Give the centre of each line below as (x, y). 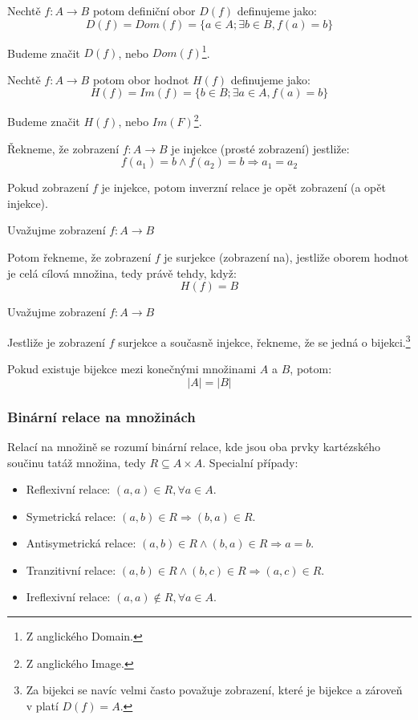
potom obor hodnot (141, 79)
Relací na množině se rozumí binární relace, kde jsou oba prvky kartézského (194, 446)
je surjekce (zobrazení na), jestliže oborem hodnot (286, 257)
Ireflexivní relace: (68, 597)
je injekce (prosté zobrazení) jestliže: (260, 148)
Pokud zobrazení (48, 187)
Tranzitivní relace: (71, 569)
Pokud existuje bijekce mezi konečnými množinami (132, 369)
